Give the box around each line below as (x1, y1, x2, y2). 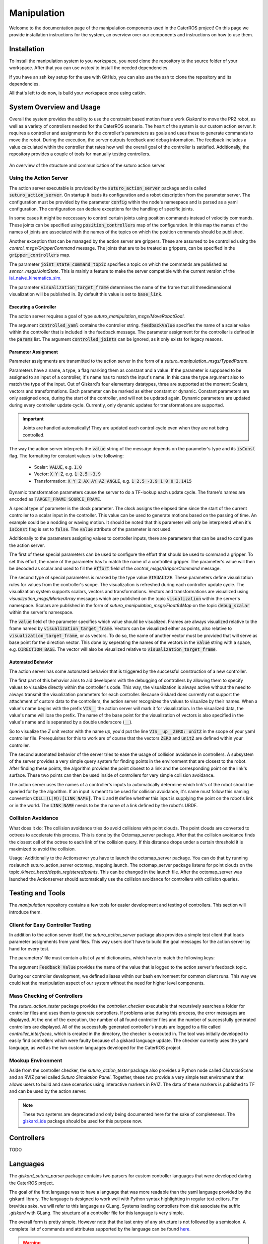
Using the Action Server (9, 175, 68, 182)
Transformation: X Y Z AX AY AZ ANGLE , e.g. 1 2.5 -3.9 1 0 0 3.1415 (34, 478, 192, 484)
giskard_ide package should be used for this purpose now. (22, 1118, 142, 1124)
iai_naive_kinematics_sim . (9, 275, 62, 281)
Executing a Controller (9, 304, 57, 310)
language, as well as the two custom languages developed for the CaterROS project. (9, 1044, 182, 1050)
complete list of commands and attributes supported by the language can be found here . (9, 1226, 191, 1232)
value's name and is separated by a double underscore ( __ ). (9, 719, 133, 725)
